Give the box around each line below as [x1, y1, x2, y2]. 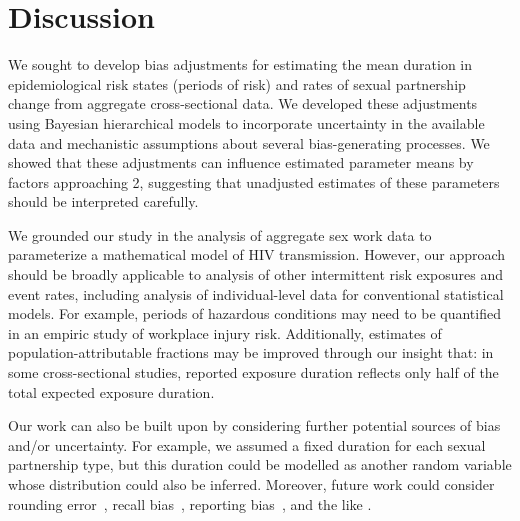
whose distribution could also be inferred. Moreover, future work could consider [8, 474, 495, 494]
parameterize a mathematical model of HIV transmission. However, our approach [8, 244, 506, 265]
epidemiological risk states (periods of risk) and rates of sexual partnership [8, 73, 466, 94]
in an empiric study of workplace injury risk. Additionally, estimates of [8, 322, 442, 343]
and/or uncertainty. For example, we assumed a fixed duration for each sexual [8, 434, 486, 455]
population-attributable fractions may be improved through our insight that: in [8, 342, 494, 363]
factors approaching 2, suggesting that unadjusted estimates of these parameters [8, 171, 500, 192]
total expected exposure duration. [8, 381, 215, 402]
